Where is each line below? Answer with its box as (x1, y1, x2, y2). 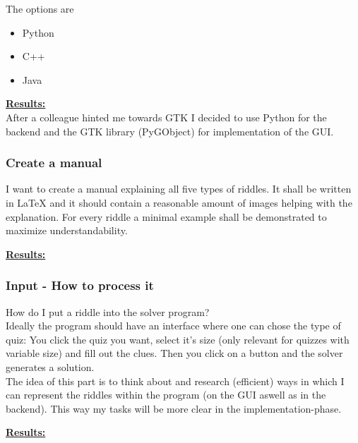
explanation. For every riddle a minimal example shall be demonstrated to (6, 209, 327, 224)
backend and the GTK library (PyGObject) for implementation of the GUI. (6, 123, 334, 138)
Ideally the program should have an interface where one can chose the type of (6, 318, 341, 333)
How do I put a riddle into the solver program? (6, 304, 210, 319)
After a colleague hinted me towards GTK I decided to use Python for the (6, 109, 327, 124)
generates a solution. (6, 359, 95, 374)
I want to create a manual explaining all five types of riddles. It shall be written (6, 181, 352, 196)
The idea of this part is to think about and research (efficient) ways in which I (6, 373, 345, 388)
